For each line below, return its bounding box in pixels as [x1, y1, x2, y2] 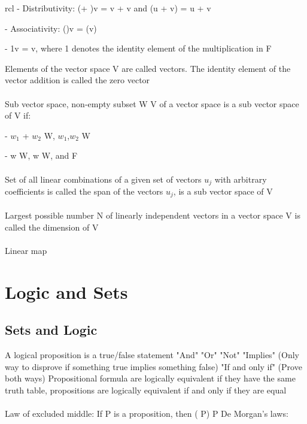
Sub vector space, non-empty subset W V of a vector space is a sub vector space [5, 97, 299, 110]
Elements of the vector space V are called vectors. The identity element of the [5, 62, 291, 74]
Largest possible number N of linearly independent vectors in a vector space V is [5, 209, 300, 222]
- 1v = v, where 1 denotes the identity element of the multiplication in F [5, 42, 272, 54]
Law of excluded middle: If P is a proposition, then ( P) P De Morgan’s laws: [5, 407, 288, 419]
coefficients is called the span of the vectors [5, 184, 163, 197]
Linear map [5, 244, 47, 256]
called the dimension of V [5, 220, 99, 233]
